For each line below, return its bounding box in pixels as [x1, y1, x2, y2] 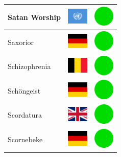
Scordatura [8, 109, 42, 120]
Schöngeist [8, 85, 41, 96]
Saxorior [8, 36, 34, 47]
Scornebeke [8, 134, 43, 145]
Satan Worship [8, 11, 61, 22]
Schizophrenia [8, 61, 51, 72]
